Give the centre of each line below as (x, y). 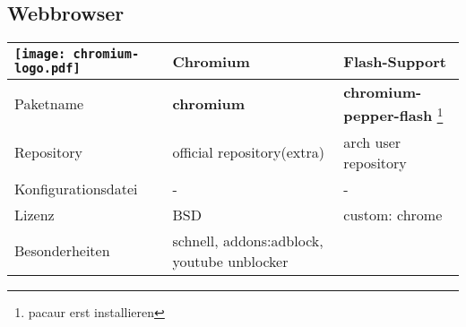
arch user (372, 142)
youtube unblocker (230, 261)
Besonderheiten (62, 251)
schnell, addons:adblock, (248, 240)
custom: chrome (393, 214)
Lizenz (35, 214)
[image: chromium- (77, 54)
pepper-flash (388, 116)
